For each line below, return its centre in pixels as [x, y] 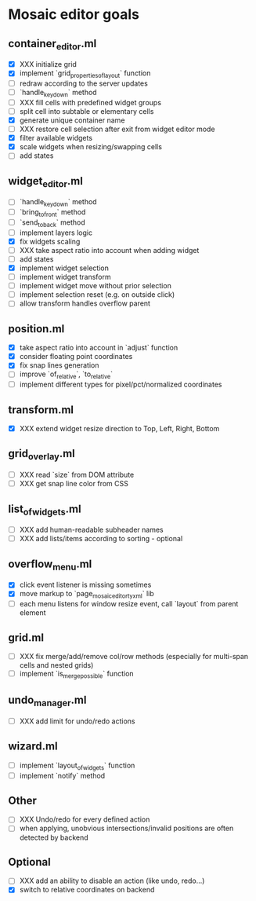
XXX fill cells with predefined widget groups [90, 102]
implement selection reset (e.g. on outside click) [97, 295]
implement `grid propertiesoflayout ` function [85, 74]
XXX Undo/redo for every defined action [85, 819]
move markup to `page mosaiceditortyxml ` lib [87, 595]
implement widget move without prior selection [96, 286]
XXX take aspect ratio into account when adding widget [109, 250]
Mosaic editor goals [74, 15]
